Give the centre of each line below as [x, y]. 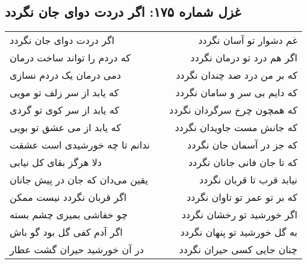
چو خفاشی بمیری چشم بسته [69, 215]
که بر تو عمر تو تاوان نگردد [242, 197]
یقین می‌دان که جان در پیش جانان [79, 180]
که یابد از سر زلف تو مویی [64, 93]
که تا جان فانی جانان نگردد [243, 162]
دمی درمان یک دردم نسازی [65, 75]
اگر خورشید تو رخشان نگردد [240, 215]
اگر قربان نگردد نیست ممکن [68, 197]
